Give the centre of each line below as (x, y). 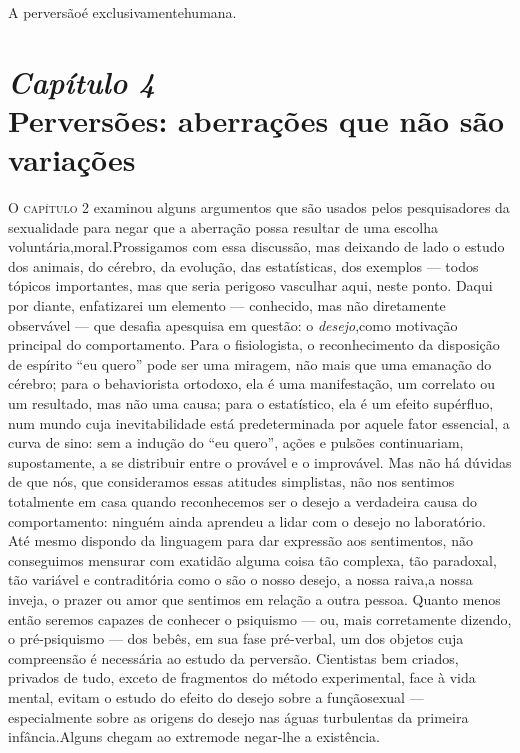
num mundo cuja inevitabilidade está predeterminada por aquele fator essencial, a (259, 422)
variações (72, 159)
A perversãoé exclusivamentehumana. (122, 12)
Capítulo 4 (82, 81)
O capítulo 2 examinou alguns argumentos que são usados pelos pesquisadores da (259, 207)
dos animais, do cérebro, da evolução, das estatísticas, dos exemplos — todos (243, 265)
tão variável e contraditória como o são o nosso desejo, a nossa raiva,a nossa (240, 579)
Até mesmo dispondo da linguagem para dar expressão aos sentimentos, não (240, 540)
